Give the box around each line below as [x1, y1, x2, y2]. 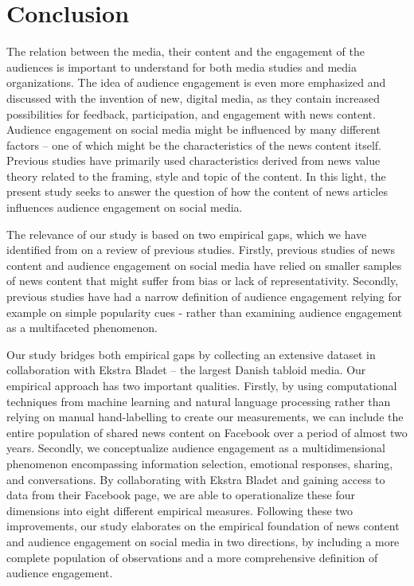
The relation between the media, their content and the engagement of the [6, 43, 365, 60]
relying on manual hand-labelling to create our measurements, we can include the [6, 408, 404, 425]
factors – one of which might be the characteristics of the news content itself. [6, 136, 382, 153]
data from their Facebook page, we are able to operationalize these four [6, 486, 355, 503]
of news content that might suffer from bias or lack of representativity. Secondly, [6, 272, 399, 289]
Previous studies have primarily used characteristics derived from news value [6, 152, 381, 169]
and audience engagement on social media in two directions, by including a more [6, 533, 400, 549]
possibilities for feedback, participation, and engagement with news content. [6, 105, 376, 122]
